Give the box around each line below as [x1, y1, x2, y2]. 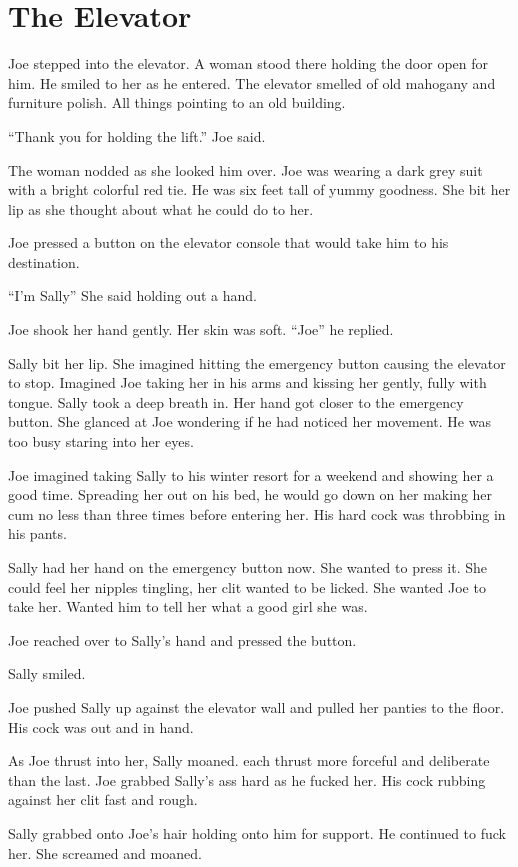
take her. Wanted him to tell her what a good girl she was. [8, 596, 368, 617]
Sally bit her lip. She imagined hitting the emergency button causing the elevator [8, 352, 506, 373]
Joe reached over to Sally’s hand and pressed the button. [8, 629, 357, 650]
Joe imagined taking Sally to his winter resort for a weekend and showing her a [8, 464, 494, 485]
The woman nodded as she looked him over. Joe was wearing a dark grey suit [8, 159, 483, 180]
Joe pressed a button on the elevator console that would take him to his [8, 232, 449, 253]
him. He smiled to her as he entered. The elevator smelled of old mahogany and [8, 72, 496, 93]
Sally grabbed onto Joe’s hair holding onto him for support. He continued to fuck [8, 822, 506, 843]
